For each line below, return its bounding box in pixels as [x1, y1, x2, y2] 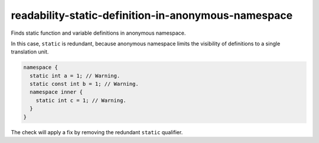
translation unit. [11, 48, 49, 55]
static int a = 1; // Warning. [30, 72, 121, 79]
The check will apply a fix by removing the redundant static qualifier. [11, 128, 183, 135]
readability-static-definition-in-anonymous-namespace [11, 9, 293, 22]
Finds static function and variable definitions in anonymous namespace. [11, 29, 186, 36]
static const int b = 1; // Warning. [30, 81, 139, 88]
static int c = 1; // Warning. [35, 97, 126, 104]
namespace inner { [30, 89, 83, 95]
